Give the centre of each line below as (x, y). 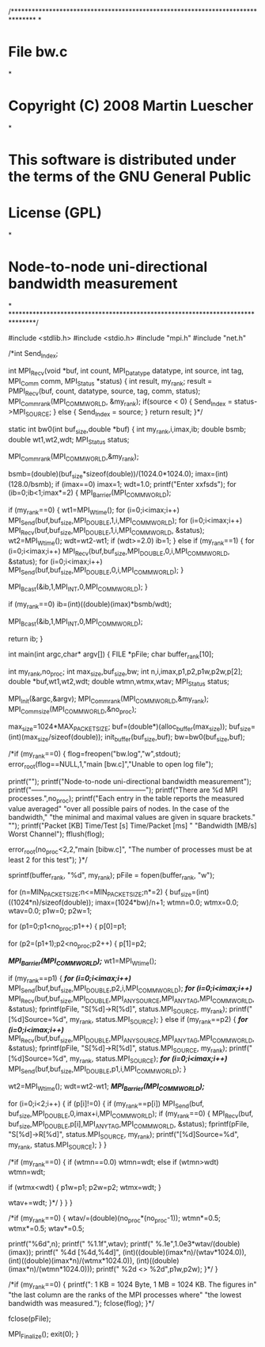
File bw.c (38, 52)
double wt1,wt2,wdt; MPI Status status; (69, 440)
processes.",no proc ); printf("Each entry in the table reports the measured (126, 799)
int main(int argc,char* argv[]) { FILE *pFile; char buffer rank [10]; (111, 655)
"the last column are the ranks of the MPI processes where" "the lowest (125, 1295)
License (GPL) (55, 213)
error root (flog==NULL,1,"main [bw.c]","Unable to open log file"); (111, 765)
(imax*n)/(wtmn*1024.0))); (51, 1269)
